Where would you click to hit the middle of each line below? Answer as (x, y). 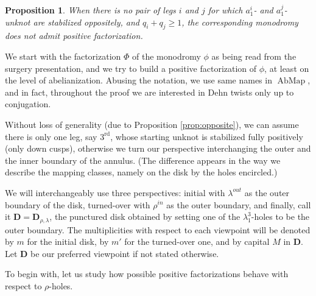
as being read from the (254, 56)
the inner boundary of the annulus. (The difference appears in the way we (143, 160)
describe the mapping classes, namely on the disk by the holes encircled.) (141, 172)
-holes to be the (280, 217)
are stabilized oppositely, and (86, 22)
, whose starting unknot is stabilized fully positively (207, 136)
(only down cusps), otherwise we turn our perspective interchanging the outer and (158, 148)
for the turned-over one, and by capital (197, 241)
